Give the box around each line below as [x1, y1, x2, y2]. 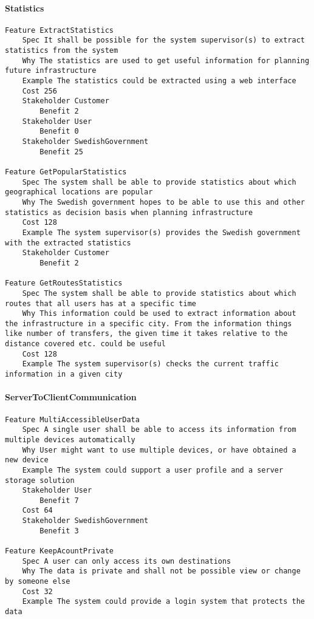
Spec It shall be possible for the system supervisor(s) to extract [22, 36, 305, 45]
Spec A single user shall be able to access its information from [22, 425, 296, 434]
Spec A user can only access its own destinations [22, 556, 231, 566]
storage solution [5, 476, 75, 485]
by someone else [5, 577, 70, 586]
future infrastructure [5, 66, 97, 75]
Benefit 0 [39, 127, 79, 136]
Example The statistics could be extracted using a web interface [22, 77, 296, 86]
